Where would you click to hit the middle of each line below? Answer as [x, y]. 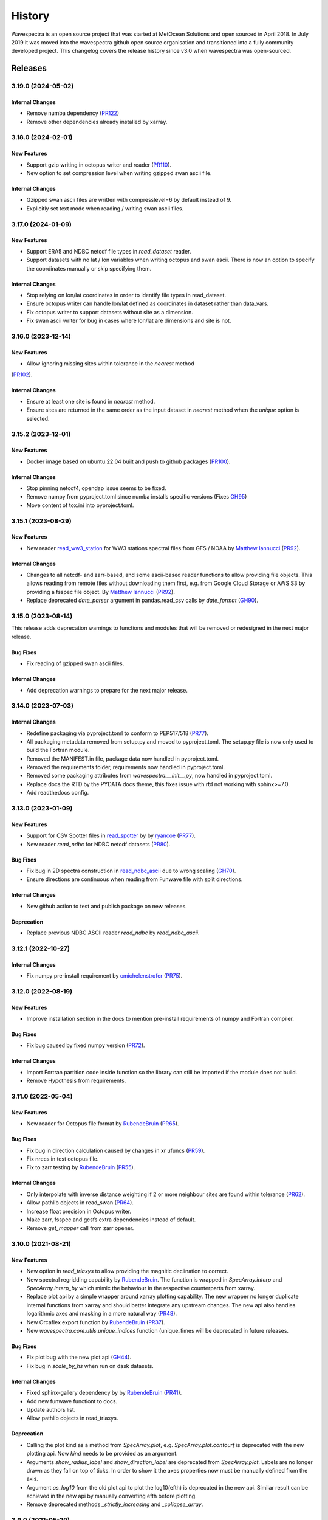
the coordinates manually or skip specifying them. [89, 268]
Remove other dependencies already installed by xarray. [97, 122]
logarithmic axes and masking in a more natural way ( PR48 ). [102, 1314]
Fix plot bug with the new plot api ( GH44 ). [79, 1357]
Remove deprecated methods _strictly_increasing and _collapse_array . [115, 1504]
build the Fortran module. [58, 750]
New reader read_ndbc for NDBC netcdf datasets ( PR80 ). [98, 844]
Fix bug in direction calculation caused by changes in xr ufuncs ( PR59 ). [116, 1150]
